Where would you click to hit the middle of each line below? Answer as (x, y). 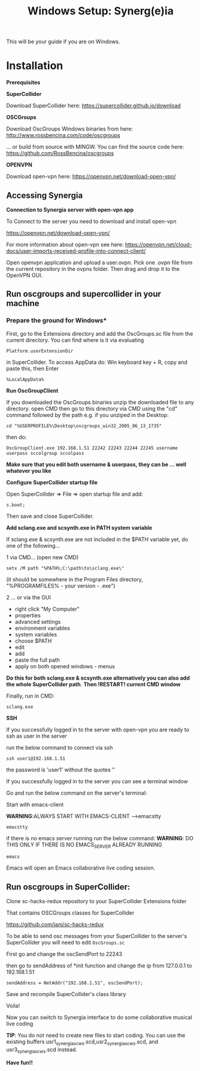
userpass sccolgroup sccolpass (45, 453)
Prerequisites (23, 83)
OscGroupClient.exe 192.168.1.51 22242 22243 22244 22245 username (92, 448)
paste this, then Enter (32, 368)
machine (23, 304)
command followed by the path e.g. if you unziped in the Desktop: (87, 415)
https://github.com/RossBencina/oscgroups (60, 153)
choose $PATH (33, 641)
